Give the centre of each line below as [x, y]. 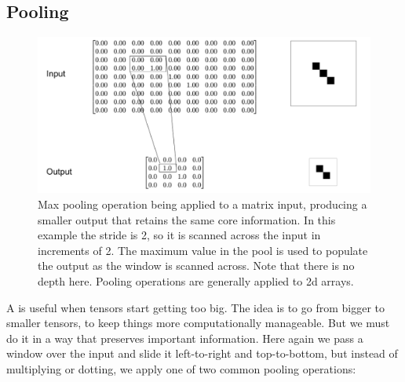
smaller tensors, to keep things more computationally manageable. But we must [198, 323]
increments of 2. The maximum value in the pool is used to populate [203, 250]
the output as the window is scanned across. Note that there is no [196, 266]
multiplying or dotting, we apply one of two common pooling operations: [181, 368]
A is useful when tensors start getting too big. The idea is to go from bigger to [196, 307]
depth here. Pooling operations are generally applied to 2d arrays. [196, 280]
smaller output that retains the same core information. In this [187, 219]
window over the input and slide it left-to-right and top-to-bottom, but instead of [202, 353]
